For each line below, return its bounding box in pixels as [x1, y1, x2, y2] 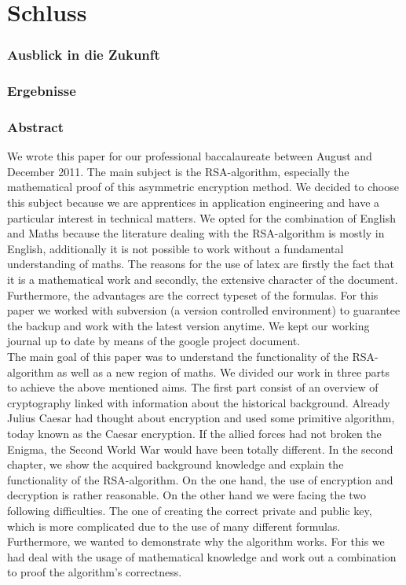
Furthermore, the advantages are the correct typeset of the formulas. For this [7, 286, 379, 303]
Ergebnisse [7, 81, 76, 101]
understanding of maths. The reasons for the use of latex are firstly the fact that [7, 256, 394, 272]
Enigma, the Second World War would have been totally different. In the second [7, 440, 393, 457]
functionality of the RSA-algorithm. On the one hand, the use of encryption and [7, 471, 393, 487]
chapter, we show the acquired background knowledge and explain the [7, 456, 344, 473]
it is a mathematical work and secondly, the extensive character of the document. [7, 271, 398, 288]
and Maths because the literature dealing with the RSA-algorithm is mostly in [7, 225, 385, 241]
